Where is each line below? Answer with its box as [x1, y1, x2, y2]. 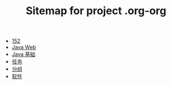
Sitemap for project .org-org [25, 4, 167, 18]
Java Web [11, 44, 37, 51]
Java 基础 [11, 51, 36, 58]
